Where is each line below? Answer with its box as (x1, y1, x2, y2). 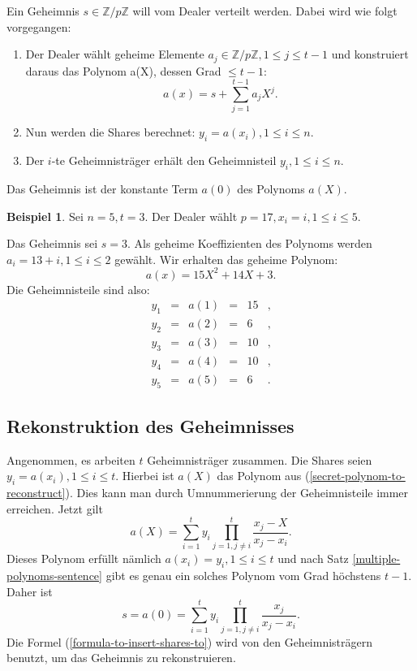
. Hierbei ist (115, 467, 174, 484)
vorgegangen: (6, 18, 71, 35)
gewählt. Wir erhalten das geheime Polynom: (114, 250, 338, 267)
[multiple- (352, 550, 401, 567)
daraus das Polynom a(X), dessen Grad (25, 62, 221, 79)
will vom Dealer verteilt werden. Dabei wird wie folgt (132, 2, 398, 19)
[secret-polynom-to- (309, 467, 406, 484)
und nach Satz (277, 550, 349, 567)
